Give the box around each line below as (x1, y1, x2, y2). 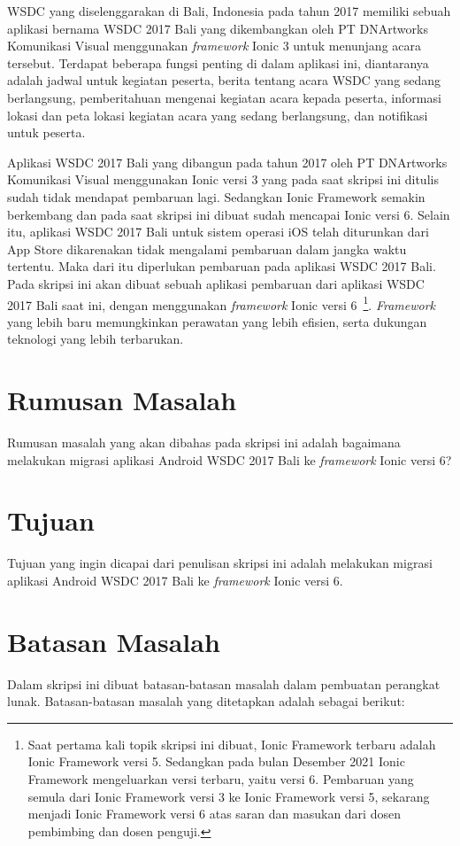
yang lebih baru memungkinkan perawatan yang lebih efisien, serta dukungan (7, 312, 427, 330)
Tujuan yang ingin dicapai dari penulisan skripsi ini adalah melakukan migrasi (7, 554, 433, 572)
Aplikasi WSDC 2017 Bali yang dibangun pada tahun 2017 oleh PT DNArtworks (7, 152, 448, 171)
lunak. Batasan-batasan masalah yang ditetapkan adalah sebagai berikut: (7, 692, 405, 710)
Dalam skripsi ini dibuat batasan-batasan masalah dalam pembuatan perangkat (7, 674, 441, 693)
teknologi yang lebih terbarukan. (7, 330, 184, 348)
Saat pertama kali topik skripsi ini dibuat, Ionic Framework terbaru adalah (27, 734, 436, 753)
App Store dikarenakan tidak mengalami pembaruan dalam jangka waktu (7, 239, 407, 258)
